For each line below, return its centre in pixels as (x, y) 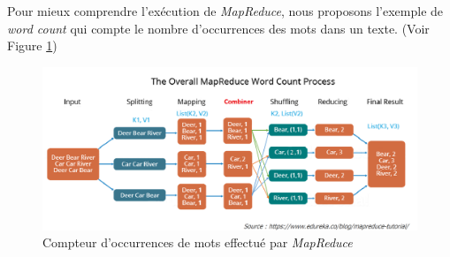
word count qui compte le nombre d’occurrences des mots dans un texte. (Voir (218, 28)
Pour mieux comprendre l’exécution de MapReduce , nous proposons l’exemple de (225, 11)
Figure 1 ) (32, 45)
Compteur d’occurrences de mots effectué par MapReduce (198, 242)
